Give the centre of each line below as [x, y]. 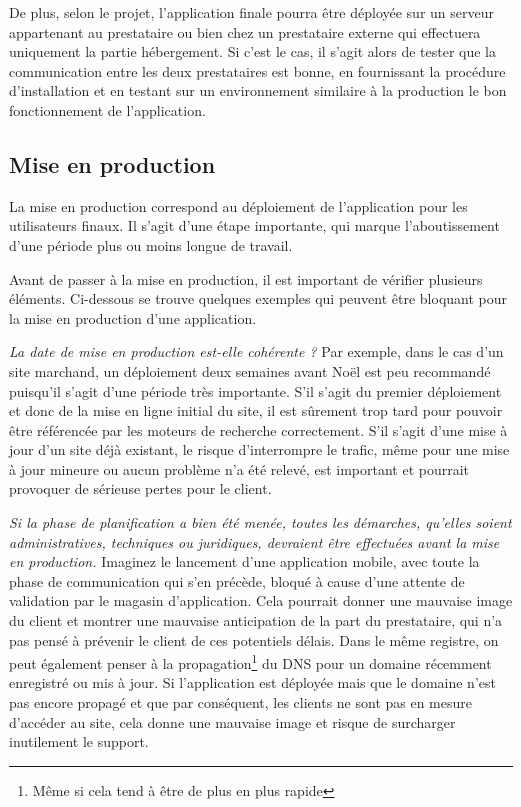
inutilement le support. [79, 741]
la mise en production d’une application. [133, 317]
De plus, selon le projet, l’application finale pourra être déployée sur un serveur [251, 12]
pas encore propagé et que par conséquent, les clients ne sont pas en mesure [241, 702]
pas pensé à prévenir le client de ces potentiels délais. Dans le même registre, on [254, 639]
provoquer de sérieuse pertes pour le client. [140, 488]
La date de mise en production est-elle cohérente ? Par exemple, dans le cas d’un [256, 351]
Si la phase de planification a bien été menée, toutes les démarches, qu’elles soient [260, 522]
